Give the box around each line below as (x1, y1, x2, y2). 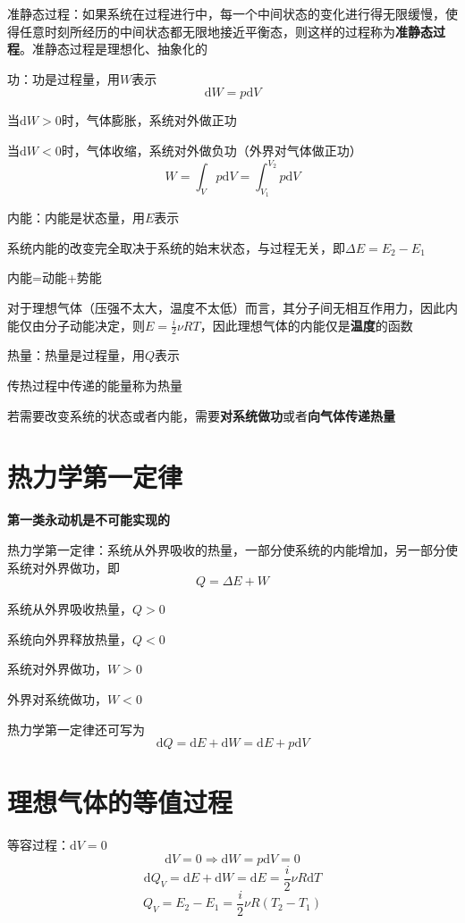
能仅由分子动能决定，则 (7, 315, 145, 334)
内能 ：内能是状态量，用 (7, 208, 145, 227)
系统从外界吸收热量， (7, 600, 132, 618)
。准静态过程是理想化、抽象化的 (20, 39, 207, 58)
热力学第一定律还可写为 (7, 719, 145, 738)
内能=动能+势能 (7, 268, 102, 287)
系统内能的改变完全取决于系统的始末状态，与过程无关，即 (7, 238, 345, 256)
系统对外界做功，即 (7, 558, 120, 576)
